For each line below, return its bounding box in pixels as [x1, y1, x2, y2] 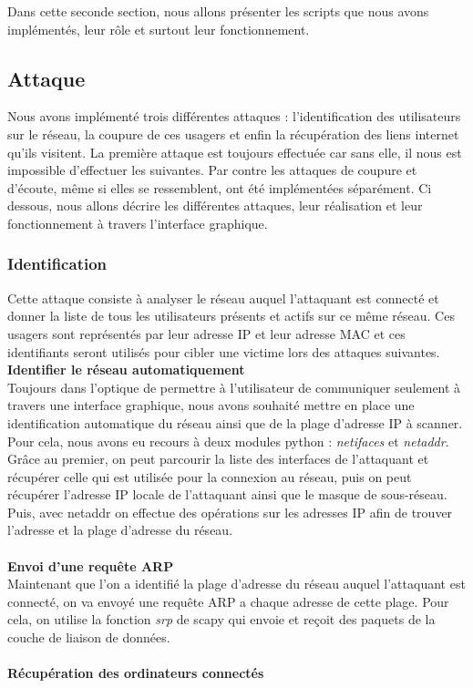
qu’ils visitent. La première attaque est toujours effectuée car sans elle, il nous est [7, 142, 462, 161]
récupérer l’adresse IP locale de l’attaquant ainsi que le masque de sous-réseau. [7, 485, 447, 504]
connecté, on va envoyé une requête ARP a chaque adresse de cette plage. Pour [7, 591, 449, 611]
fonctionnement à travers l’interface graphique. [7, 213, 268, 232]
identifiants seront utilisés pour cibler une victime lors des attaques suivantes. [7, 342, 440, 361]
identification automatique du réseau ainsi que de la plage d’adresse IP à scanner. [7, 413, 463, 432]
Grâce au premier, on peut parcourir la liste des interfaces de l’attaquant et [7, 449, 429, 468]
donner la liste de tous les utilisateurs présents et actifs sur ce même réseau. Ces [7, 306, 455, 325]
